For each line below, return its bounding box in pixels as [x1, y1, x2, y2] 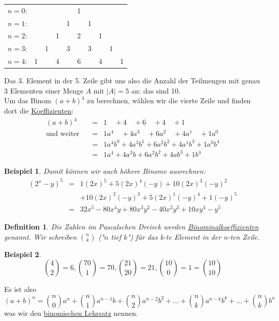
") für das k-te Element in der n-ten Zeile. [127, 231, 260, 242]
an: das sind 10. [131, 85, 180, 96]
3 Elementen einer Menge [4, 85, 83, 96]
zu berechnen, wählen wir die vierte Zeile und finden [87, 95, 251, 106]
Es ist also [4, 284, 36, 294]
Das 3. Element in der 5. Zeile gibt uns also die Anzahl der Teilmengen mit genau [4, 75, 260, 86]
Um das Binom [4, 95, 52, 106]
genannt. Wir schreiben [4, 231, 77, 242]
